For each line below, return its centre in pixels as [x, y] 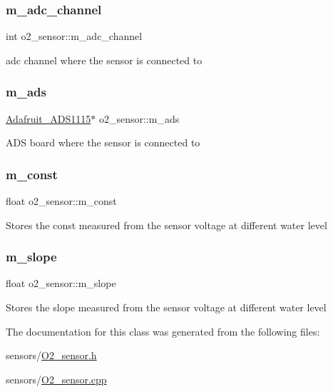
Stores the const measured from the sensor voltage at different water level [166, 225]
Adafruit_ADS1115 [48, 118]
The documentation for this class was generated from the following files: [163, 331]
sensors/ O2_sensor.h [51, 355]
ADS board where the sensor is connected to [103, 142]
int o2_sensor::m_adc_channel [74, 36]
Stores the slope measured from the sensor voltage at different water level [166, 307]
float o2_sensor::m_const [61, 201]
